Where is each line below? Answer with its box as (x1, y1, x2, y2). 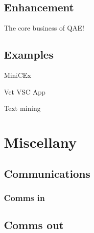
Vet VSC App (4, 86, 46, 97)
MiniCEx (4, 70, 31, 80)
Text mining (4, 103, 41, 113)
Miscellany (4, 132, 77, 152)
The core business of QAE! (4, 23, 84, 33)
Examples (4, 47, 54, 62)
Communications (4, 166, 91, 181)
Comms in (4, 191, 45, 203)
